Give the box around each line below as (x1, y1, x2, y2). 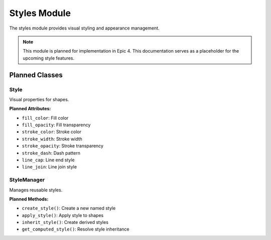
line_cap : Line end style (22, 157, 75, 163)
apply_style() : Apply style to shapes (22, 212, 104, 218)
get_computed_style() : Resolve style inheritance (22, 226, 129, 232)
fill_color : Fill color (22, 115, 69, 121)
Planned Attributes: (9, 106, 51, 112)
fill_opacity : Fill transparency (22, 122, 91, 128)
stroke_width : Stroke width (22, 136, 83, 142)
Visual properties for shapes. (9, 96, 69, 102)
